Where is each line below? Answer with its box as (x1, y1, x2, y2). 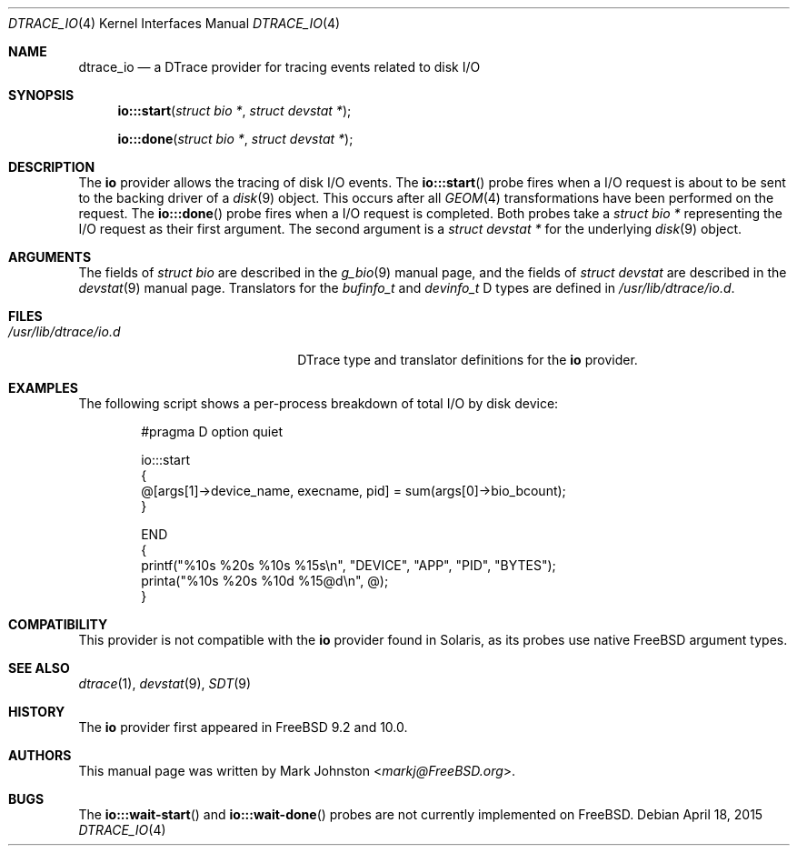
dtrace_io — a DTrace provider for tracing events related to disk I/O (78, 59, 481, 75)
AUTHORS (8, 748, 72, 763)
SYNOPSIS (8, 87, 75, 103)
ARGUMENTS (8, 249, 92, 265)
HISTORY (8, 704, 65, 719)
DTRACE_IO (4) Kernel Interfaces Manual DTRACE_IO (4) (8, 15, 341, 31)
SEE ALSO (8, 660, 70, 676)
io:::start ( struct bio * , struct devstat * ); (117, 103, 352, 118)
